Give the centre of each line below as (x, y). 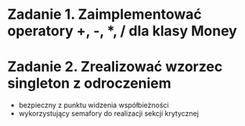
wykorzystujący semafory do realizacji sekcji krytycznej (108, 113)
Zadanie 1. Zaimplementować (105, 14)
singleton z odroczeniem (89, 83)
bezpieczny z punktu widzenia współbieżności (94, 105)
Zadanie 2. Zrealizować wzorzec (115, 67)
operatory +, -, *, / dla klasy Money (122, 31)
